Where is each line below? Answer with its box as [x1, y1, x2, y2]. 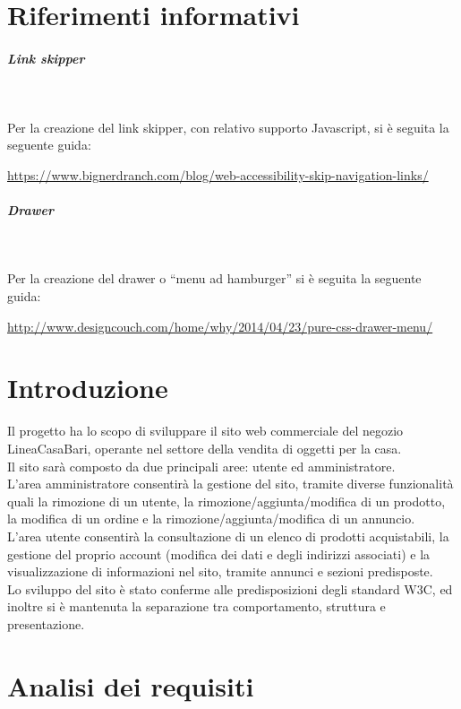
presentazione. [7, 614, 85, 633]
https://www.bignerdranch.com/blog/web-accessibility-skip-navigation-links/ [7, 165, 429, 184]
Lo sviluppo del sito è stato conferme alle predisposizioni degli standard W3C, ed [7, 579, 453, 598]
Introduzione [7, 369, 168, 406]
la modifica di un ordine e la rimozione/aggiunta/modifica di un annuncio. [7, 509, 415, 528]
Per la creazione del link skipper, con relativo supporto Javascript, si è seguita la [7, 117, 449, 136]
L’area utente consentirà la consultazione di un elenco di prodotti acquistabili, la [7, 526, 449, 545]
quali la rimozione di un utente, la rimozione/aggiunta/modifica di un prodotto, [7, 491, 446, 510]
